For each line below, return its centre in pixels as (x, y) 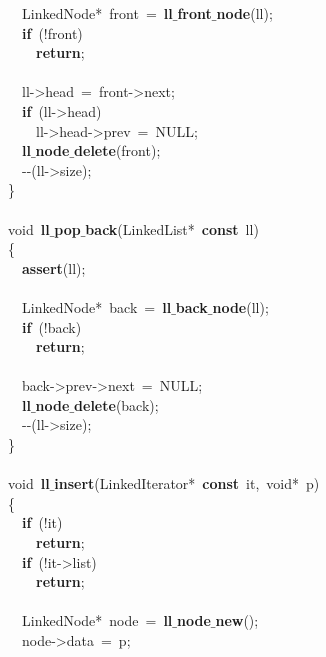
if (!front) (52, 32)
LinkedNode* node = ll (97, 620)
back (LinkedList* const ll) (172, 228)
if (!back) (52, 326)
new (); (237, 620)
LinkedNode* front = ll (97, 13)
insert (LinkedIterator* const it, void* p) (187, 483)
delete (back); (116, 404)
